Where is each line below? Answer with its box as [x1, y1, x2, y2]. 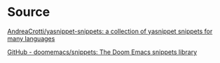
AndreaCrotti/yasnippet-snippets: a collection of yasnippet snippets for [7, 27, 213, 35]
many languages [7, 34, 55, 42]
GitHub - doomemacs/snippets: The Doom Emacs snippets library [7, 48, 198, 56]
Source [7, 4, 50, 20]
